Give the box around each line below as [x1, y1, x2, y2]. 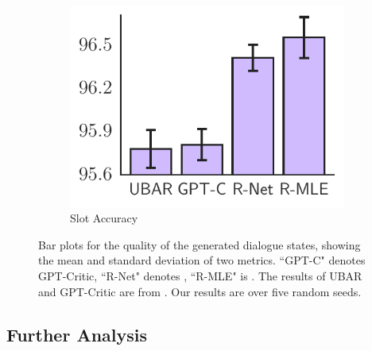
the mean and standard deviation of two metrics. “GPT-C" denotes [38, 252, 366, 268]
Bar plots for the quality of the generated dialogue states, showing [38, 236, 361, 253]
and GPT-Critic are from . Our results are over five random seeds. [38, 283, 362, 299]
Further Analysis [6, 322, 148, 346]
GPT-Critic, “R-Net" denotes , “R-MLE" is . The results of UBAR [38, 268, 362, 284]
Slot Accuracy [70, 210, 138, 226]
